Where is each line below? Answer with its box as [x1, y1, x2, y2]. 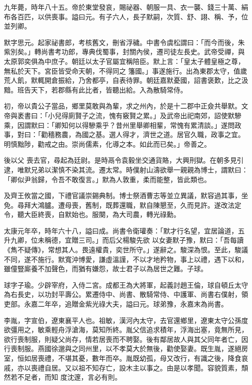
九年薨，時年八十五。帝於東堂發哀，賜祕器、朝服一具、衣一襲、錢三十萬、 [4, 2, 241, 12]
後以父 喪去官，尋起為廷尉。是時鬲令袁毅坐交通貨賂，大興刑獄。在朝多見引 [4, 155, 244, 165]
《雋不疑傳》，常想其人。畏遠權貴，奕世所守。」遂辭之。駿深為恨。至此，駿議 [4, 245, 248, 255]
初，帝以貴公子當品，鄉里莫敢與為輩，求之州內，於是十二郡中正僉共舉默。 [4, 101, 241, 111]
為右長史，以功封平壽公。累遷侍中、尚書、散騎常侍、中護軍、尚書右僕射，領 [4, 289, 248, 299]
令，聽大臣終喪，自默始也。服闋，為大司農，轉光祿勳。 [4, 209, 180, 219]
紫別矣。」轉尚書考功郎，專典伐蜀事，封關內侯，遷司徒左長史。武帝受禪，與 [4, 46, 245, 57]
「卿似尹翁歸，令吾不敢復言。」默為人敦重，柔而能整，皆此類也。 [4, 174, 211, 184]
